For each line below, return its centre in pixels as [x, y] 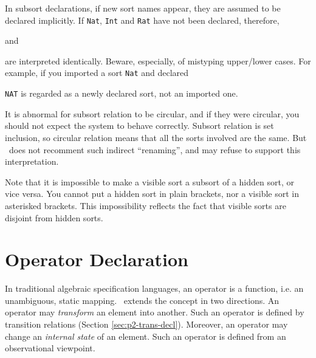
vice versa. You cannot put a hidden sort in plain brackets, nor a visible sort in [152, 194]
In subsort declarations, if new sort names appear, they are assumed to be [143, 8]
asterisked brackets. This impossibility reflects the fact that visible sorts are [146, 205]
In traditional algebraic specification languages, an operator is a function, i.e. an [154, 288]
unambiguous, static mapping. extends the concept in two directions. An [142, 300]
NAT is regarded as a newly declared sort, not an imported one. [122, 93]
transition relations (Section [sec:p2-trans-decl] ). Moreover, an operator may [146, 324]
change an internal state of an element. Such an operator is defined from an [146, 336]
